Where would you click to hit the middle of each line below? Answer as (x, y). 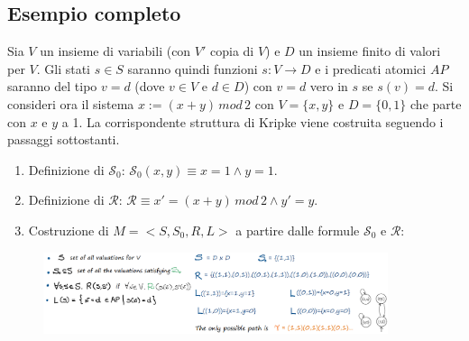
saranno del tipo (52, 86)
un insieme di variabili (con (115, 51)
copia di (232, 51)
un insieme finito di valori (370, 51)
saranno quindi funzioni (193, 68)
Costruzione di (69, 230)
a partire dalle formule (298, 230)
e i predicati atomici (371, 68)
